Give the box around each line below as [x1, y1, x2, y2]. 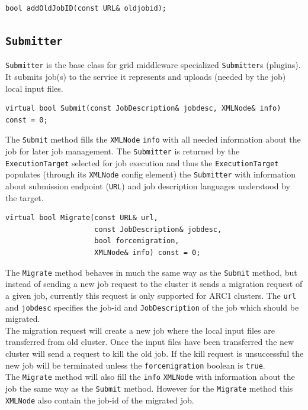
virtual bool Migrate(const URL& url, [5, 214, 158, 222]
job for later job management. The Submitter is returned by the [5, 145, 240, 157]
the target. [5, 191, 44, 204]
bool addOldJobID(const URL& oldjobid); [5, 4, 167, 12]
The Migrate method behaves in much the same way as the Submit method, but [5, 266, 297, 278]
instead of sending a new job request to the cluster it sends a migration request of [5, 277, 303, 290]
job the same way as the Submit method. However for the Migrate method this [5, 382, 293, 394]
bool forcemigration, [94, 237, 179, 246]
